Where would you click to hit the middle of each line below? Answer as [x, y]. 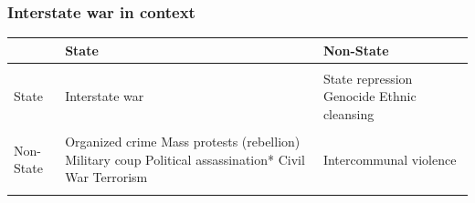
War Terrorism [106, 177]
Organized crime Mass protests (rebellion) [183, 142]
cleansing [348, 114]
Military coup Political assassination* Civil [185, 159]
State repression [368, 78]
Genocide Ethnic [369, 96]
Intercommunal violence [390, 159]
